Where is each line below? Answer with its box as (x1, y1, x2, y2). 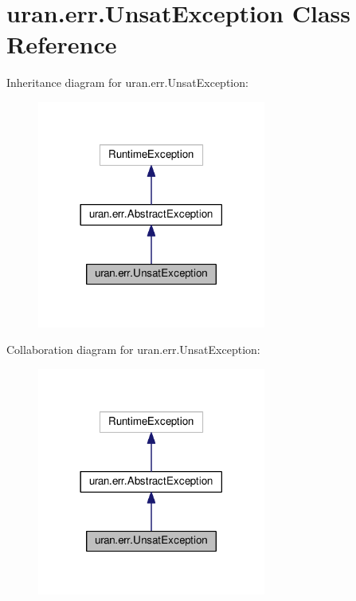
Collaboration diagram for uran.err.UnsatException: (6, 341, 260, 358)
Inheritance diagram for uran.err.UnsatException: (6, 74, 248, 91)
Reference (6, 28, 117, 61)
